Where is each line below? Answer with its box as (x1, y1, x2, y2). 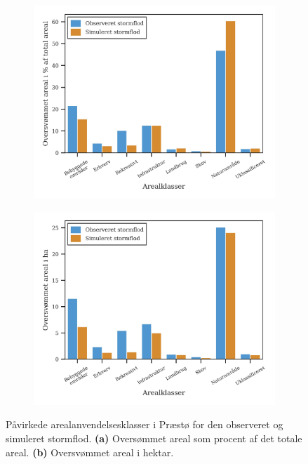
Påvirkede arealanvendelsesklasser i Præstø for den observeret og (6, 417, 283, 432)
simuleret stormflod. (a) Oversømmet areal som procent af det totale (6, 431, 302, 446)
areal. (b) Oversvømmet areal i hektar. (6, 444, 174, 459)
